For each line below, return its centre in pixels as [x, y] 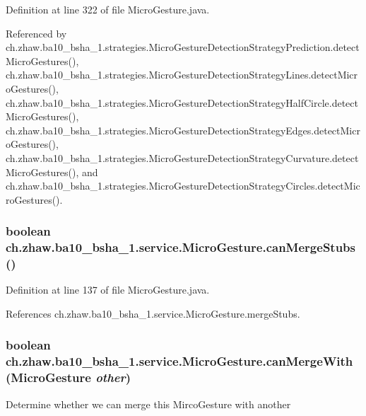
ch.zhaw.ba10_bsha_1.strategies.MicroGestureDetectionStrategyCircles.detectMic [183, 186]
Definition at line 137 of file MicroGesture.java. [108, 290]
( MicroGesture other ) [69, 377]
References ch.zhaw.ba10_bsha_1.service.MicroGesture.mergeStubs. [153, 313]
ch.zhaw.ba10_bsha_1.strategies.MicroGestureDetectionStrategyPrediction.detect [183, 47]
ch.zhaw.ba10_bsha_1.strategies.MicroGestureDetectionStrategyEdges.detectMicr [183, 130]
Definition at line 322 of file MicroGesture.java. [108, 9]
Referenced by [36, 33]
